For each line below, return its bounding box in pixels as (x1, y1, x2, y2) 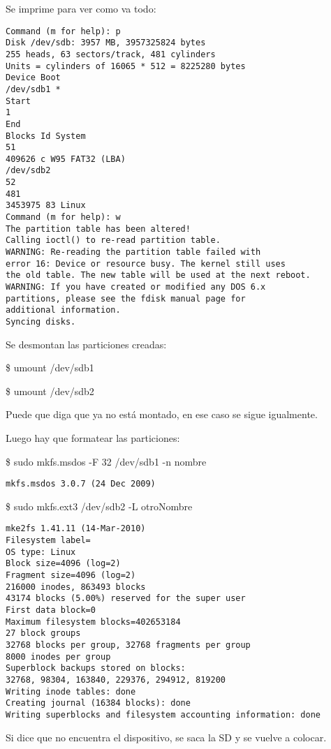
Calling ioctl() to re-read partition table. (6, 235, 221, 246)
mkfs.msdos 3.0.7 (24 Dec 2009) (6, 479, 156, 489)
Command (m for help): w (6, 212, 121, 223)
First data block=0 (6, 605, 96, 616)
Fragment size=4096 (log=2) (6, 570, 136, 581)
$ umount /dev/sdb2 (6, 383, 94, 398)
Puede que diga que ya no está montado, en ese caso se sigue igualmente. (6, 407, 318, 422)
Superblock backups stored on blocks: (6, 663, 186, 674)
